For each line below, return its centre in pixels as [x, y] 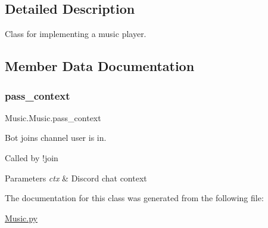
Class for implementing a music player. [76, 34]
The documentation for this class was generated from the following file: [134, 198]
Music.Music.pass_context [53, 117]
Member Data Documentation [100, 66]
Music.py [21, 218]
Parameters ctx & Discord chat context [76, 178]
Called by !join [32, 157]
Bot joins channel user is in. [56, 138]
